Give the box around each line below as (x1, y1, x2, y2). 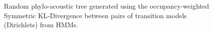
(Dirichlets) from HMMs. (4, 20, 78, 30)
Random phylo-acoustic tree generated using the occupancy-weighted (4, 1, 209, 11)
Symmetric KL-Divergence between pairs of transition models (4, 10, 187, 20)
